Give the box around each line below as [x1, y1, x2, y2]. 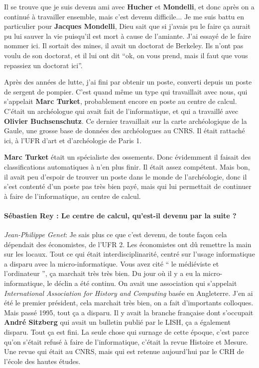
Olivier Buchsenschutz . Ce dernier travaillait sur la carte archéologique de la [4, 115, 247, 126]
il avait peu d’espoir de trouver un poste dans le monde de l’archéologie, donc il [4, 171, 247, 182]
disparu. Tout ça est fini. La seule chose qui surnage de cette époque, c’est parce [4, 327, 249, 337]
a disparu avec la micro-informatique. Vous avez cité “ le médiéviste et [4, 258, 219, 269]
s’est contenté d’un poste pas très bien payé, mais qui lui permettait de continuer [4, 181, 252, 191]
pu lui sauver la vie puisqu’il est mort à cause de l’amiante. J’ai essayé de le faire [4, 30, 251, 41]
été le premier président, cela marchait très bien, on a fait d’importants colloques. [4, 297, 254, 308]
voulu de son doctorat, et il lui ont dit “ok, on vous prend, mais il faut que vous [4, 50, 248, 60]
